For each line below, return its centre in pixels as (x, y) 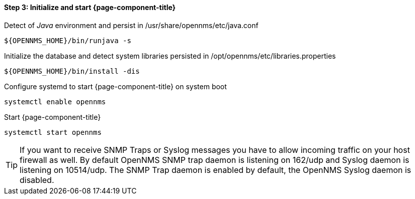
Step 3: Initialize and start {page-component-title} (90, 7)
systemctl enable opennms (55, 102)
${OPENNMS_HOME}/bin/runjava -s (68, 40)
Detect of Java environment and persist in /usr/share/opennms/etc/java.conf (131, 25)
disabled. (37, 180)
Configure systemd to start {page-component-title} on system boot (115, 86)
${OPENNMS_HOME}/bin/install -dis (72, 71)
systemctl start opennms (53, 132)
